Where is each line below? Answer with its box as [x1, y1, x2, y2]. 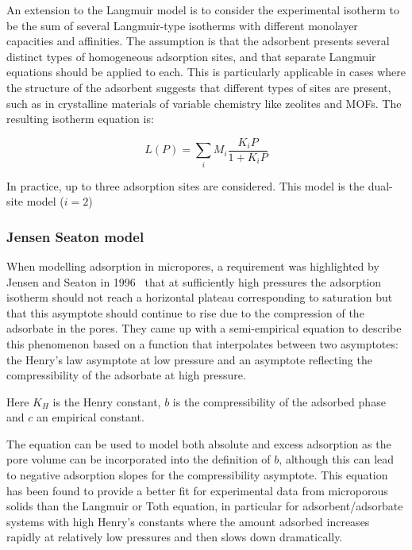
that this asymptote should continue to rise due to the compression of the [6, 304, 364, 321]
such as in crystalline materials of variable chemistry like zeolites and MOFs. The [6, 94, 402, 111]
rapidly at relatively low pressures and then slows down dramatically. [6, 529, 343, 545]
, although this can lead [279, 451, 395, 467]
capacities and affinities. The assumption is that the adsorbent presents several [6, 33, 390, 49]
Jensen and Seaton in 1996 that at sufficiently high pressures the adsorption [6, 273, 382, 290]
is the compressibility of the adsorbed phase [172, 393, 386, 410]
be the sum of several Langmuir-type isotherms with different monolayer [6, 17, 358, 33]
